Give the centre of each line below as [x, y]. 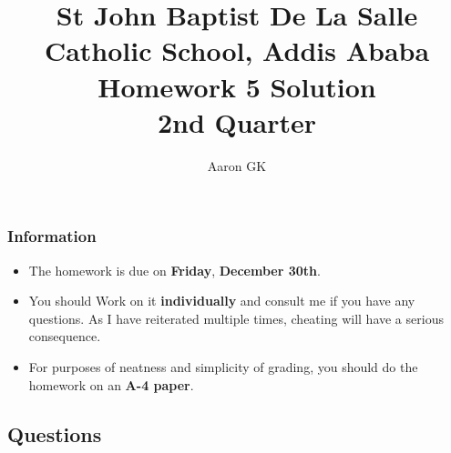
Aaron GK [237, 165]
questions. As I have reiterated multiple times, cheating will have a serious [236, 318]
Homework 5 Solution [237, 86]
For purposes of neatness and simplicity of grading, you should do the [223, 366]
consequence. [65, 336]
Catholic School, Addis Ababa [237, 50]
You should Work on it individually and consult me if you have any [222, 301]
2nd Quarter [237, 121]
